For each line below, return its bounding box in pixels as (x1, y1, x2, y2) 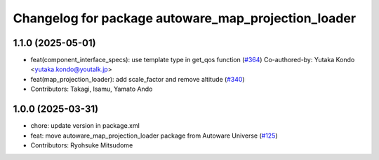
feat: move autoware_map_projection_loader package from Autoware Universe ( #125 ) (30, 131, 278, 140)
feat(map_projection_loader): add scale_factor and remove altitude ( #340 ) (30, 75, 245, 83)
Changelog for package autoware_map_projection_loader (13, 10, 357, 26)
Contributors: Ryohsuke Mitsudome (30, 140, 133, 150)
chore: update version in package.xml (30, 122, 140, 130)
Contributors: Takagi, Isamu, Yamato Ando (30, 85, 153, 94)
